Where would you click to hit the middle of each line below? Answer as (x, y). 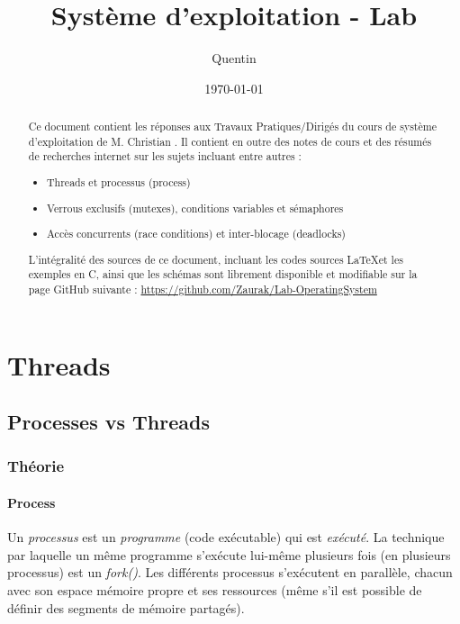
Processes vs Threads (108, 422)
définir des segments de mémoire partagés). (126, 607)
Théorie (36, 466)
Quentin (234, 58)
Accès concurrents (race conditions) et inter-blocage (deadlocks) (196, 234)
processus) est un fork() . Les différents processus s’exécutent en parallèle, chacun (230, 572)
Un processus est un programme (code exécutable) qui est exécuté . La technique (226, 537)
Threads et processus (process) (119, 181)
